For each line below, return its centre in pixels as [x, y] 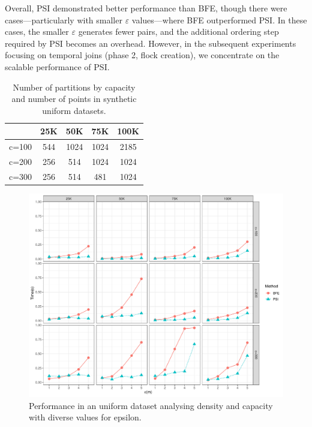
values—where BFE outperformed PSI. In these [219, 19]
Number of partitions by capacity [74, 87]
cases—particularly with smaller [64, 19]
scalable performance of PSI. [57, 66]
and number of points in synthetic [74, 99]
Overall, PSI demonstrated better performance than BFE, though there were [146, 8]
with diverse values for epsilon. [85, 417]
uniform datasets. [74, 110]
